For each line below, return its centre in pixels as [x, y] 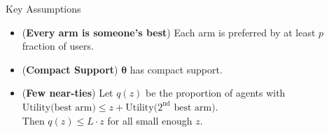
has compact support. [176, 69]
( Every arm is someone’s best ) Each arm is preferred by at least [169, 32]
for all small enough [150, 120]
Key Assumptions [43, 8]
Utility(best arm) [59, 107]
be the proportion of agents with [216, 93]
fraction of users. [58, 46]
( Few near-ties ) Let [68, 93]
